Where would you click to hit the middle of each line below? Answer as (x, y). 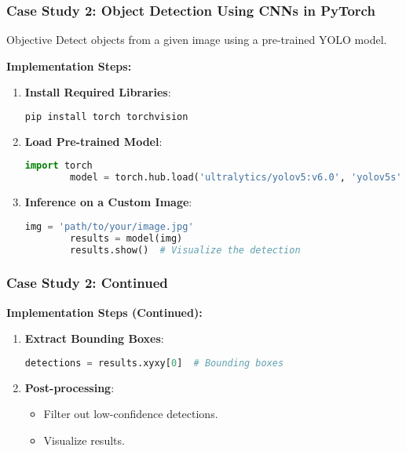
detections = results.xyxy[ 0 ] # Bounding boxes (154, 363)
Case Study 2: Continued (87, 283)
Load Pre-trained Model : (93, 141)
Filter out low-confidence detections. (131, 414)
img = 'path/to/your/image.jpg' (109, 226)
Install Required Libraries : (98, 92)
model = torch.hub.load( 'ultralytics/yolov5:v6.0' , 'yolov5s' (236, 178)
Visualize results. (84, 440)
